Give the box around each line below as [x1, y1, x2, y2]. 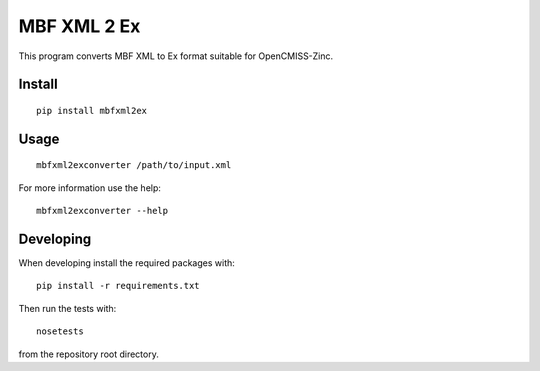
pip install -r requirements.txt [36, 280, 200, 292]
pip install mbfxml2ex [36, 105, 148, 116]
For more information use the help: [18, 181, 162, 194]
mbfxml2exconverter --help [36, 205, 169, 217]
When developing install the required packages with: [18, 257, 235, 269]
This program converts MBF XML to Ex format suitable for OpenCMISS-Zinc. [18, 50, 334, 62]
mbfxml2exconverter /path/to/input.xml [36, 160, 232, 171]
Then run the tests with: [18, 302, 117, 314]
